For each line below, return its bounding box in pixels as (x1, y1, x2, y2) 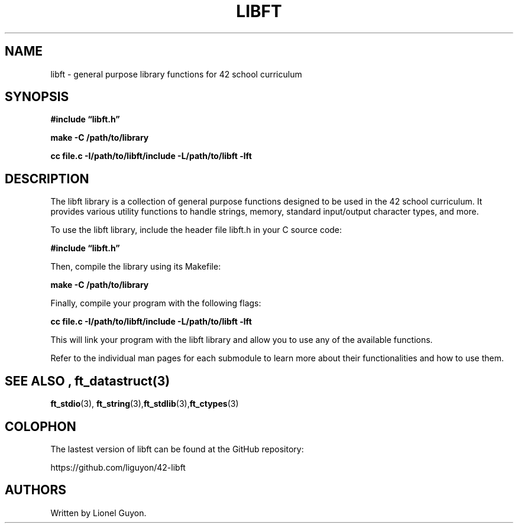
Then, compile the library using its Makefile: (50, 261, 221, 272)
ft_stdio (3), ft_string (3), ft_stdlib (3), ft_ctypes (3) (50, 399, 239, 409)
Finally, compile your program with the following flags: (50, 298, 261, 309)
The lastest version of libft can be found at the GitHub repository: (50, 443, 304, 454)
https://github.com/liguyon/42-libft (50, 462, 186, 472)
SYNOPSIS (5, 89, 69, 105)
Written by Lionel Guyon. (50, 507, 147, 518)
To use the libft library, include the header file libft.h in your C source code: (50, 225, 342, 235)
